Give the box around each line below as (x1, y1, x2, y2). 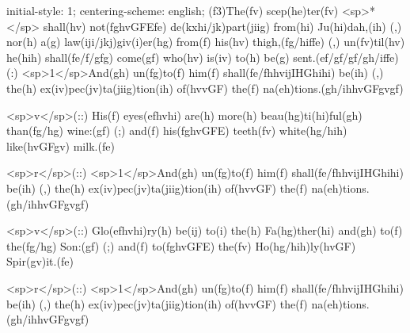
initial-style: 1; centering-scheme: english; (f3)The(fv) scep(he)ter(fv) (6, 2, 339, 18)
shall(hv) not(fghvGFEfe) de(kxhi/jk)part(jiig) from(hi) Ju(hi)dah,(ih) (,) (43, 17, 402, 34)
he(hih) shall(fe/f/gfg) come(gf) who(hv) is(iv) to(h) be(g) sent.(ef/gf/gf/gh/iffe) (6, 48, 399, 65)
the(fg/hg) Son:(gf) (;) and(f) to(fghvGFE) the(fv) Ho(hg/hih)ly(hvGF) (6, 237, 356, 254)
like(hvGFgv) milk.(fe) (6, 137, 115, 154)
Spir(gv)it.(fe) (6, 253, 74, 270)
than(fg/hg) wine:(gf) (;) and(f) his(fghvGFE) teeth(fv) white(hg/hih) (6, 122, 347, 139)
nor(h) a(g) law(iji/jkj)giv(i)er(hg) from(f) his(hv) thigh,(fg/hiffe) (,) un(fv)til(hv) (6, 33, 405, 50)
